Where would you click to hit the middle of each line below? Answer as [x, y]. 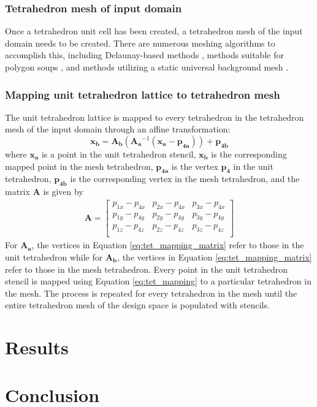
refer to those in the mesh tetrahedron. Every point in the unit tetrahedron [147, 269]
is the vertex [195, 166]
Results [37, 347]
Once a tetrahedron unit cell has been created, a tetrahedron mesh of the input [154, 31]
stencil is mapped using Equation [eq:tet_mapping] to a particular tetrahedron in [158, 281]
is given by [63, 192]
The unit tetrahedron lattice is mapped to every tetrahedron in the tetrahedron [155, 117]
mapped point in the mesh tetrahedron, [79, 166]
